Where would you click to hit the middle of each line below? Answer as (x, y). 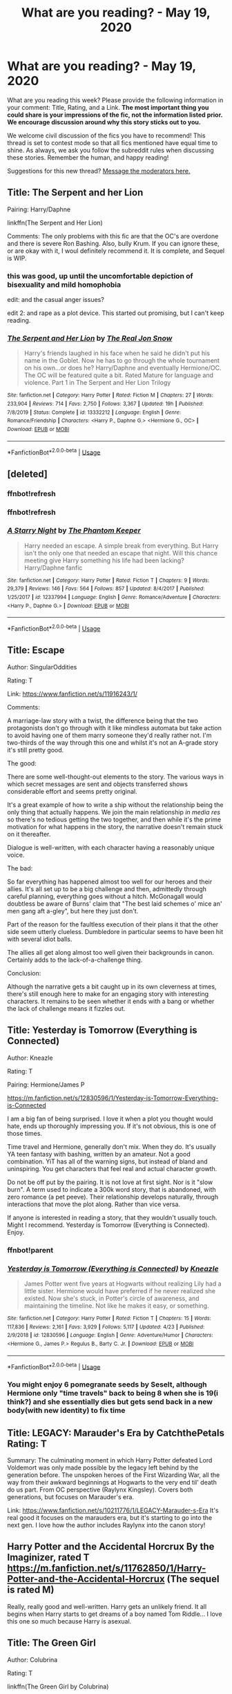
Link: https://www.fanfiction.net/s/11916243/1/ (72, 694)
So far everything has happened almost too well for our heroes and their (110, 882)
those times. (25, 1133)
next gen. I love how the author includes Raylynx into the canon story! (106, 1525)
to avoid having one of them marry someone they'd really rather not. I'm (109, 735)
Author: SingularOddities (42, 667)
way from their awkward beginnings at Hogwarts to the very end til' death (112, 1482)
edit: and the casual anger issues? (56, 300)
